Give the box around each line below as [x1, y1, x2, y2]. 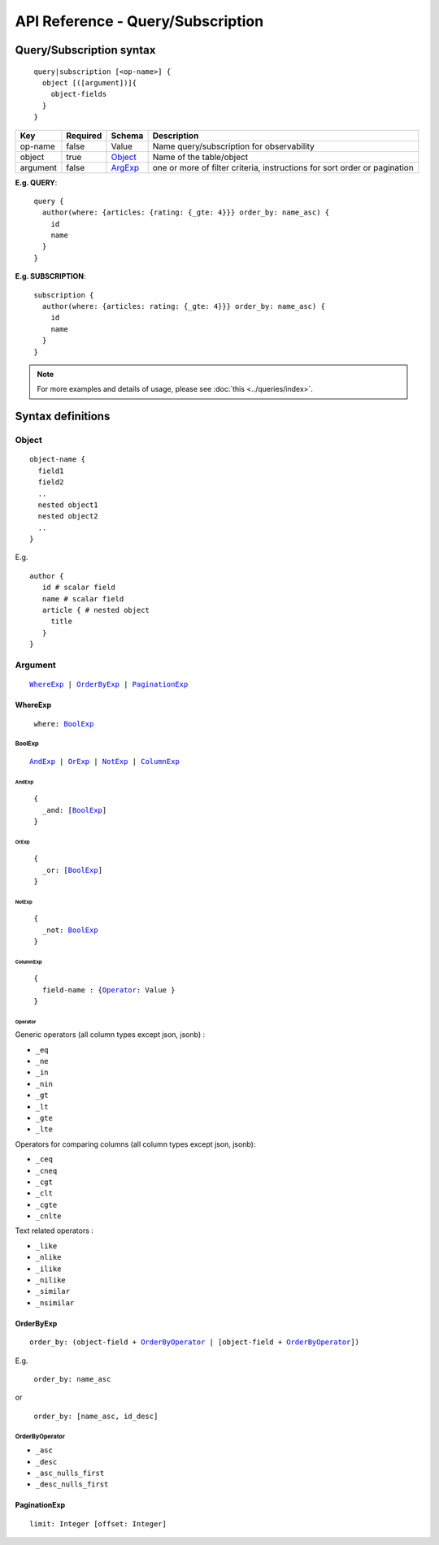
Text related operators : [15, 1226, 93, 1235]
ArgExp [111, 162, 140, 173]
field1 [37, 466, 64, 475]
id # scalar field [41, 583, 115, 592]
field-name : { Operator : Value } [41, 985, 176, 995]
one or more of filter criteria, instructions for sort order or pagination [152, 162, 414, 173]
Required [66, 130, 102, 141]
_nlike [35, 1252, 62, 1262]
